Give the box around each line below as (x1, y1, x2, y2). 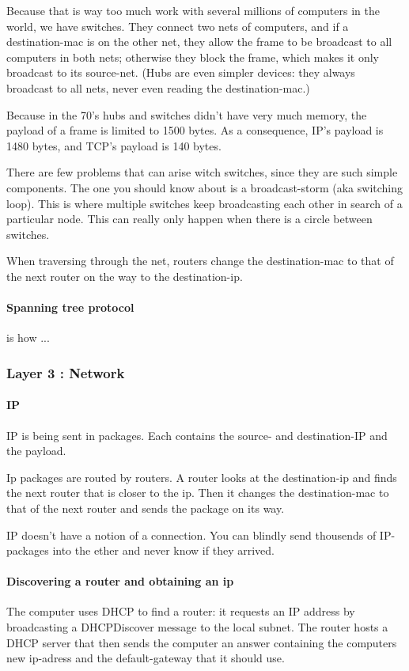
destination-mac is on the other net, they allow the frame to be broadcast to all (6, 33, 392, 50)
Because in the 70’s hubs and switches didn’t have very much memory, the (6, 106, 367, 123)
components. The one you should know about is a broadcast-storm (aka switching (6, 179, 403, 195)
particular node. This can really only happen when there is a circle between (6, 210, 373, 227)
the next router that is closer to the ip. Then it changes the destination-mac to (6, 484, 389, 501)
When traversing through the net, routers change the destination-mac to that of (6, 252, 394, 269)
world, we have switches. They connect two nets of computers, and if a (6, 17, 349, 34)
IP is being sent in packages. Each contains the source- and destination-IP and (6, 426, 388, 443)
